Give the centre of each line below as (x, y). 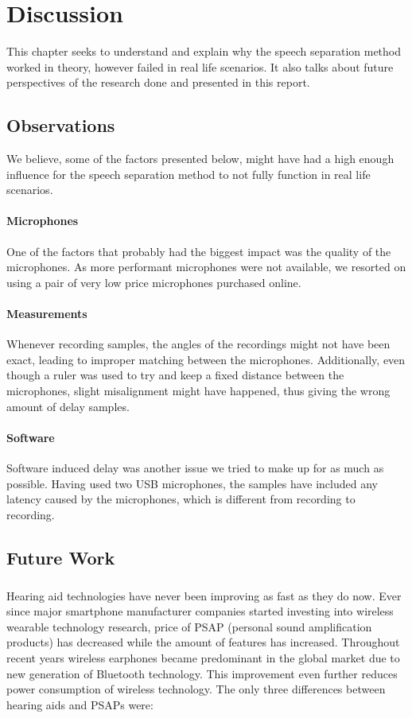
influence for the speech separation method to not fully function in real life (189, 174)
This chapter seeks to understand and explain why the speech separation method (204, 51)
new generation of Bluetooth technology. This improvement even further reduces (202, 673)
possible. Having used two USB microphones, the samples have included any (192, 483)
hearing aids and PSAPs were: (80, 704)
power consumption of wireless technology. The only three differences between (196, 689)
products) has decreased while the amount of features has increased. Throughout (203, 642)
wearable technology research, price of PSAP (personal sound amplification (189, 626)
